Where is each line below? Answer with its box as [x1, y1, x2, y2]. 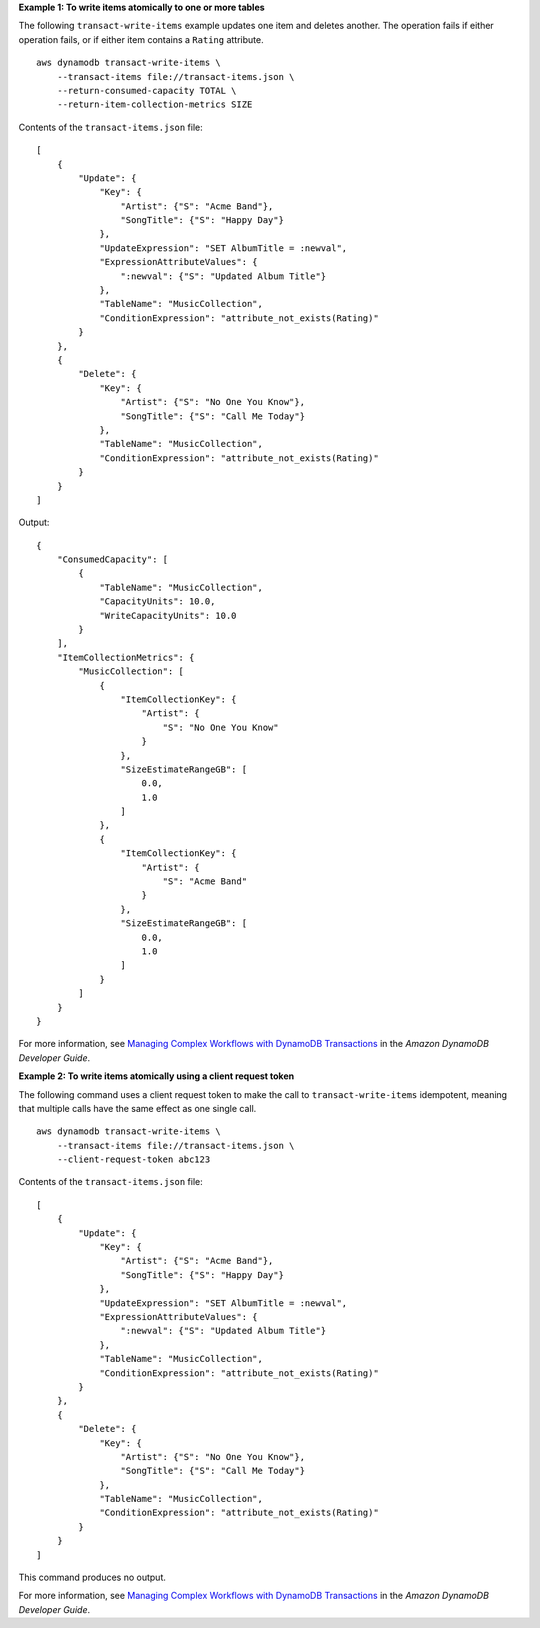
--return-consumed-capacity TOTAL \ [56, 85, 237, 96]
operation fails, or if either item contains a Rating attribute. [18, 33, 264, 45]
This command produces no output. [18, 1571, 167, 1584]
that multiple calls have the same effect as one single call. [18, 1102, 257, 1114]
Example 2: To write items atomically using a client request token [18, 1070, 295, 1082]
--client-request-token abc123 [56, 1154, 211, 1165]
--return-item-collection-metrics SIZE [56, 99, 253, 110]
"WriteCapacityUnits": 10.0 [99, 610, 237, 621]
